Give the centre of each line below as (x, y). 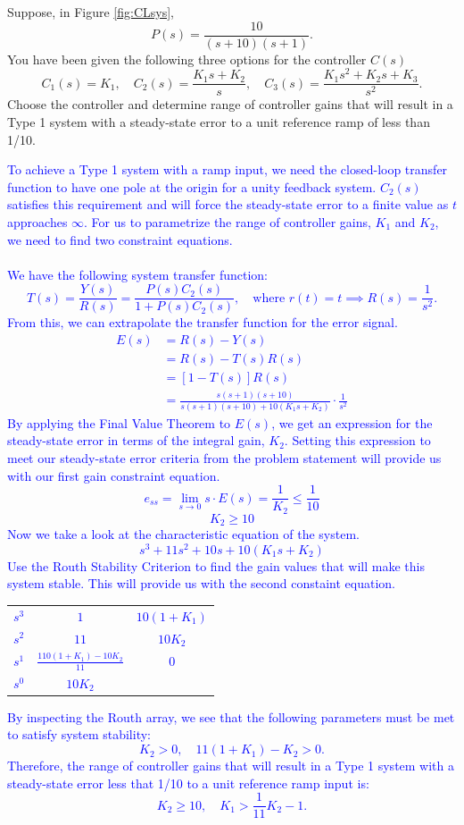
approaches (37, 221)
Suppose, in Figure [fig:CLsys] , (91, 12)
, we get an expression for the (352, 422)
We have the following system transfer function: (137, 274)
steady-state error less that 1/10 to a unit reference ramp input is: (188, 783)
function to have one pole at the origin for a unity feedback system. (192, 186)
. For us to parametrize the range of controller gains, (228, 221)
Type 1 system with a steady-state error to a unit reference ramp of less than (219, 121)
